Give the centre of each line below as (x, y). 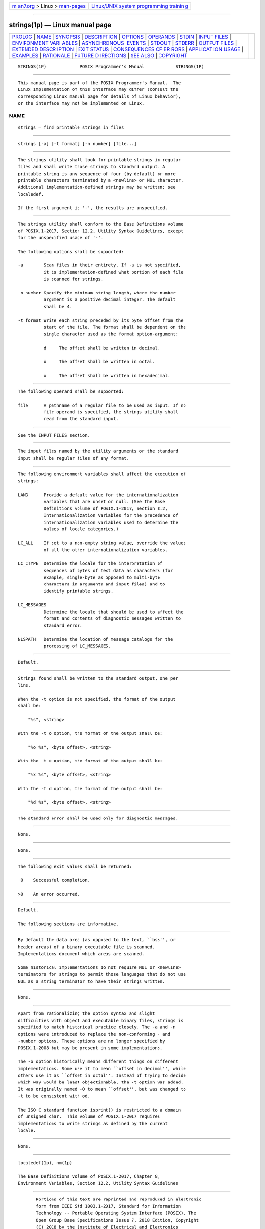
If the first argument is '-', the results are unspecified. (93, 208)
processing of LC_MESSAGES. (77, 646)
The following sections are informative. (68, 924)
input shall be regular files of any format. (74, 458)
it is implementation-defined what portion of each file (113, 272)
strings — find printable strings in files (71, 128)
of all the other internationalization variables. (106, 550)
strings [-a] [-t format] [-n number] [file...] (77, 144)
